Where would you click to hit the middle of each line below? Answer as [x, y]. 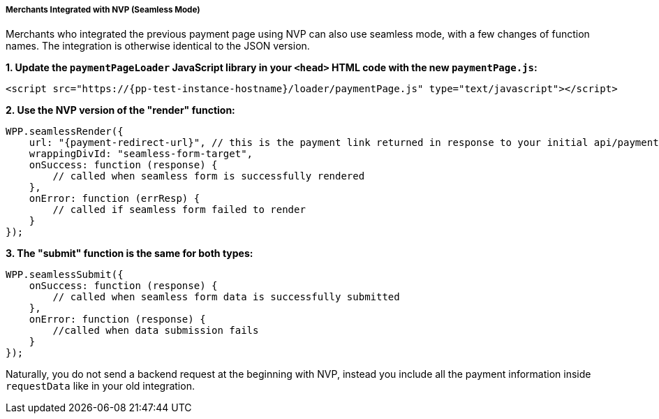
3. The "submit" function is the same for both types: [129, 253]
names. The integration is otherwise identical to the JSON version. [158, 46]
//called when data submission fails [156, 331]
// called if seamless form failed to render [179, 210]
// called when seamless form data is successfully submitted [226, 297]
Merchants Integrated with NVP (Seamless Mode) [103, 10]
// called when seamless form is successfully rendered [209, 176]
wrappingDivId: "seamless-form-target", [141, 154]
